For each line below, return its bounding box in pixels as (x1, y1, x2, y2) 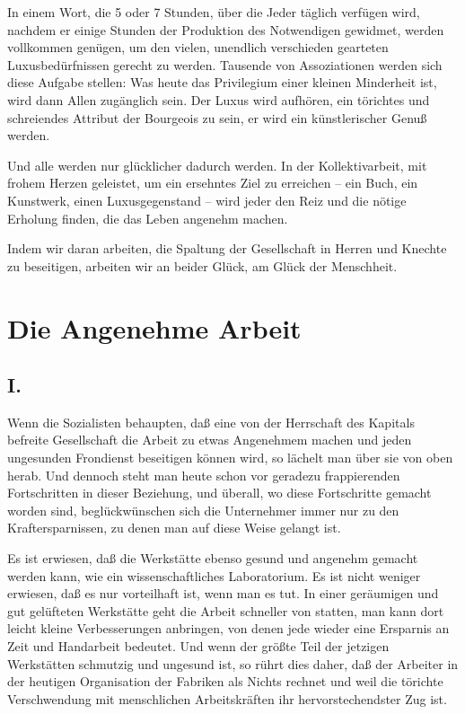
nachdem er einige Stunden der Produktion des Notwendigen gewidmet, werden (7, 20, 444, 39)
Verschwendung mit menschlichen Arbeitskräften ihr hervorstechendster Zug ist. (7, 689, 447, 708)
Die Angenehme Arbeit (7, 309, 302, 346)
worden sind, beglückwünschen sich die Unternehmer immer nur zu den (7, 500, 399, 519)
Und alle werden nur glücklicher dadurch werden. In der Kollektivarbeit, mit (7, 155, 427, 174)
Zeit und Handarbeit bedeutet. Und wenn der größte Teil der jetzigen (7, 637, 390, 656)
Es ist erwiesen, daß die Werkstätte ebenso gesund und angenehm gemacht (7, 549, 418, 568)
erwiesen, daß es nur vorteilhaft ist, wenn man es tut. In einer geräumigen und (7, 584, 439, 603)
